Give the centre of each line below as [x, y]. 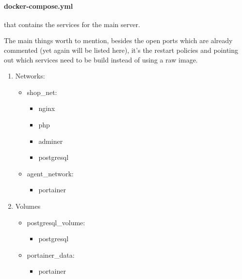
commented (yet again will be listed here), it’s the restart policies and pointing [121, 50]
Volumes [28, 206]
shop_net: [42, 92]
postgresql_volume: [56, 222]
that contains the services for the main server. [72, 24]
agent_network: [50, 173]
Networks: [30, 76]
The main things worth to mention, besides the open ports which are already [118, 40]
